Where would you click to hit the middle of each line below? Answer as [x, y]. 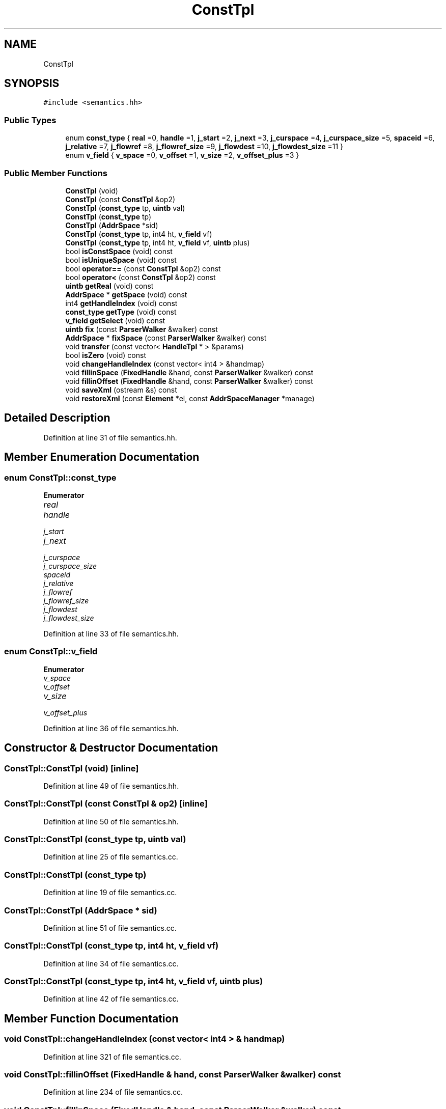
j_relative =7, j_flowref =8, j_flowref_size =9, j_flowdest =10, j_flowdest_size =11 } [204, 147]
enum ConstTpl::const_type [60, 477]
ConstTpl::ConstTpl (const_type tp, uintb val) [95, 839]
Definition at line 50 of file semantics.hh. [111, 821]
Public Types [30, 120]
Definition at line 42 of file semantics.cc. [111, 999]
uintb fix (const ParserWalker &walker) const [142, 329]
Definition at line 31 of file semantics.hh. [110, 437]
